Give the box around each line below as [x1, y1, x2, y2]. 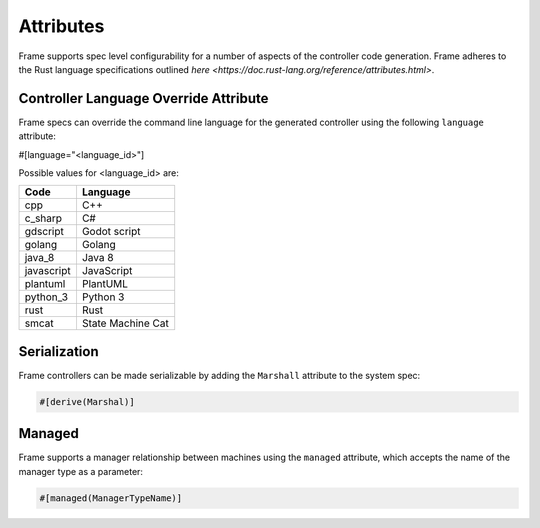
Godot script [81, 225, 141, 239]
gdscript [24, 225, 65, 239]
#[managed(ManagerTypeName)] [39, 492, 183, 504]
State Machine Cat [81, 316, 169, 330]
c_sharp [24, 211, 63, 225]
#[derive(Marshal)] [39, 396, 135, 407]
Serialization [18, 343, 99, 360]
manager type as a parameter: [18, 465, 144, 477]
